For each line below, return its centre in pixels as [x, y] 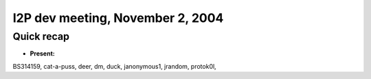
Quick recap [41, 36]
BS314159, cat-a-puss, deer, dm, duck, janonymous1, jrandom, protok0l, [114, 66]
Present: [42, 54]
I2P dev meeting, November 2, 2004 [118, 18]
